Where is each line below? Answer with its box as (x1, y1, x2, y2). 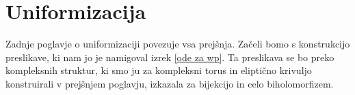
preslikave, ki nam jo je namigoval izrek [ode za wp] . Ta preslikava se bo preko (5, 50, 334, 64)
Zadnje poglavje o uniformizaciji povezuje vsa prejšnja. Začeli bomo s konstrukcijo (5, 37, 350, 51)
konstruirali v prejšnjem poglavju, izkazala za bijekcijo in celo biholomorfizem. (5, 76, 334, 90)
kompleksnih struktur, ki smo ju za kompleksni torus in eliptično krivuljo (5, 63, 312, 77)
